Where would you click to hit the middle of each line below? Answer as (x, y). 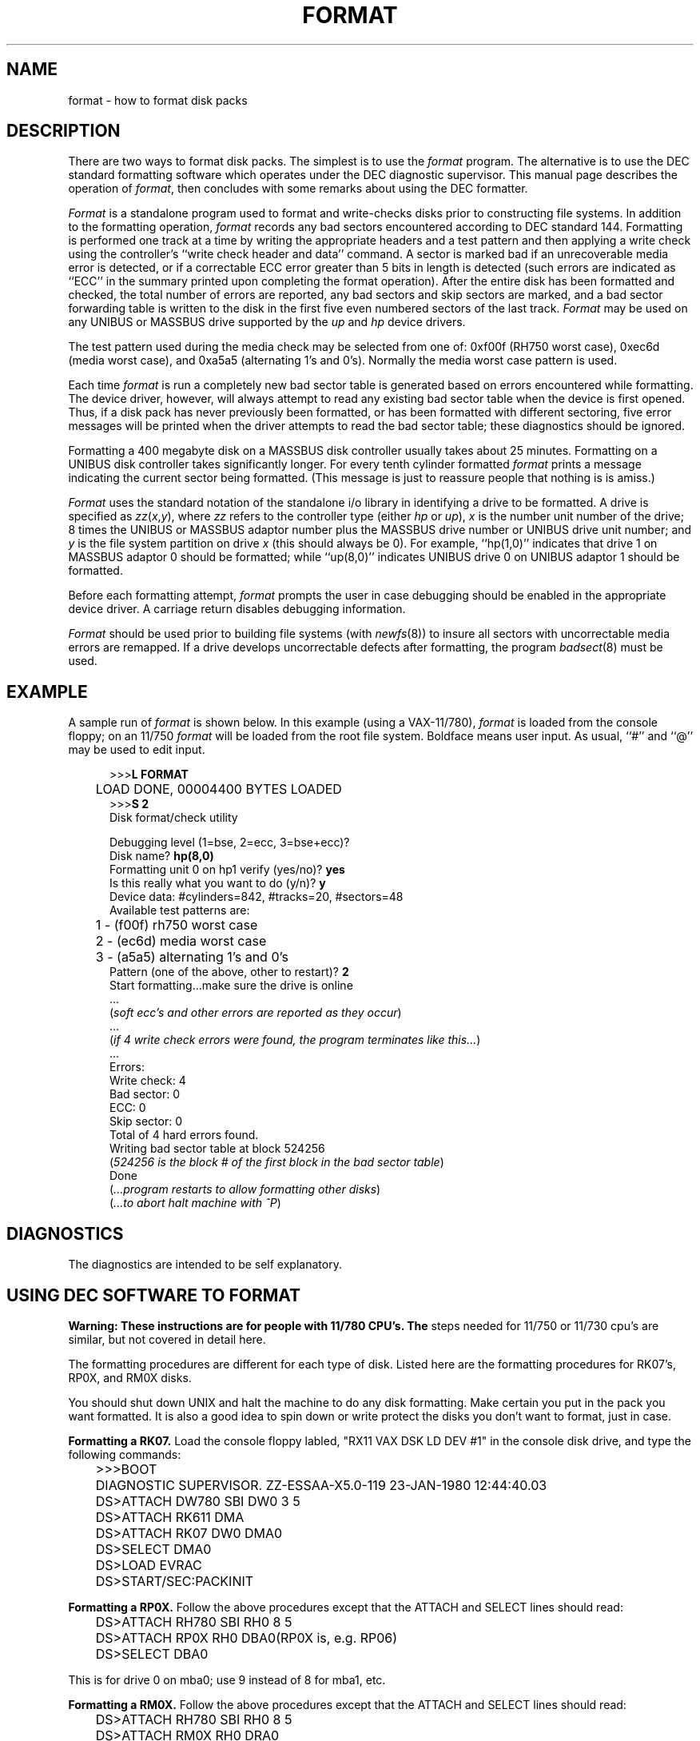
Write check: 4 (148, 1081)
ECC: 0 (128, 1108)
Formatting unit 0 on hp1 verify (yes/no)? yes (227, 870)
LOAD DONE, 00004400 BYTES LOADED (219, 789)
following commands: (125, 1454)
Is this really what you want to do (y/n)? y (218, 883)
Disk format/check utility (174, 818)
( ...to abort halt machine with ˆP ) (195, 1203)
